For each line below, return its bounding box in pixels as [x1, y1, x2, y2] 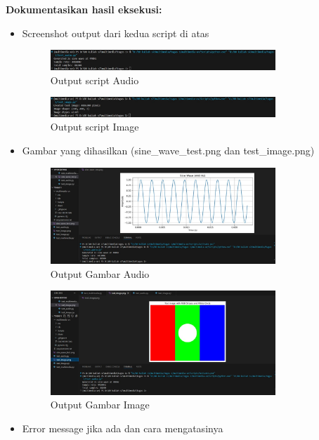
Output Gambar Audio [50, 266, 150, 281]
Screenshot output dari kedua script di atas [22, 25, 209, 40]
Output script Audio [50, 72, 139, 87]
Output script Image [50, 119, 139, 134]
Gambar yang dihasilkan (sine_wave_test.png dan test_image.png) [22, 143, 315, 158]
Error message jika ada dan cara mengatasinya [22, 420, 223, 435]
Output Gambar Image [50, 397, 150, 412]
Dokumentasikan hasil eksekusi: [6, 2, 162, 16]
